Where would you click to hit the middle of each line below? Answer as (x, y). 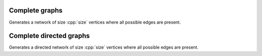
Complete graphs (36, 10)
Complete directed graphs (49, 36)
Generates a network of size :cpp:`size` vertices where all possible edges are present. (95, 22)
